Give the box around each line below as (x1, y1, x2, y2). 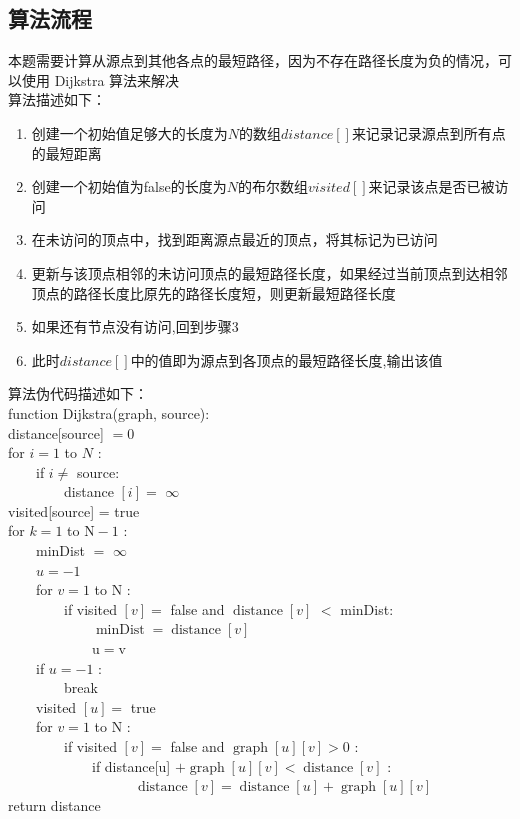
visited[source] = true (8, 500, 140, 521)
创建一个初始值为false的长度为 (31, 176, 227, 197)
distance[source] (8, 422, 104, 443)
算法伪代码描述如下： (8, 383, 148, 404)
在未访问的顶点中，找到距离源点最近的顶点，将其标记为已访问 (31, 229, 438, 250)
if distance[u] (91, 755, 171, 776)
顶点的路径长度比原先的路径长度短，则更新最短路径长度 (31, 282, 396, 303)
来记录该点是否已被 (368, 176, 495, 197)
